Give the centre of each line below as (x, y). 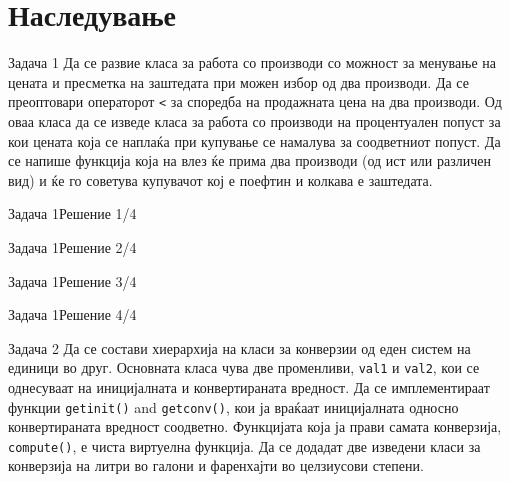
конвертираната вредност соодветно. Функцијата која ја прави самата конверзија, (255, 426)
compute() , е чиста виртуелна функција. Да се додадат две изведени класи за (244, 445)
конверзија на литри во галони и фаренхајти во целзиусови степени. (216, 465)
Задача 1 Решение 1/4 (72, 213)
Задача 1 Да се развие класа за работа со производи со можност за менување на (252, 62)
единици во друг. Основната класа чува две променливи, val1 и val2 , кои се (244, 367)
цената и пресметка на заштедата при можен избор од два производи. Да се (238, 81)
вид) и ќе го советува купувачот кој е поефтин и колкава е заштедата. (220, 179)
